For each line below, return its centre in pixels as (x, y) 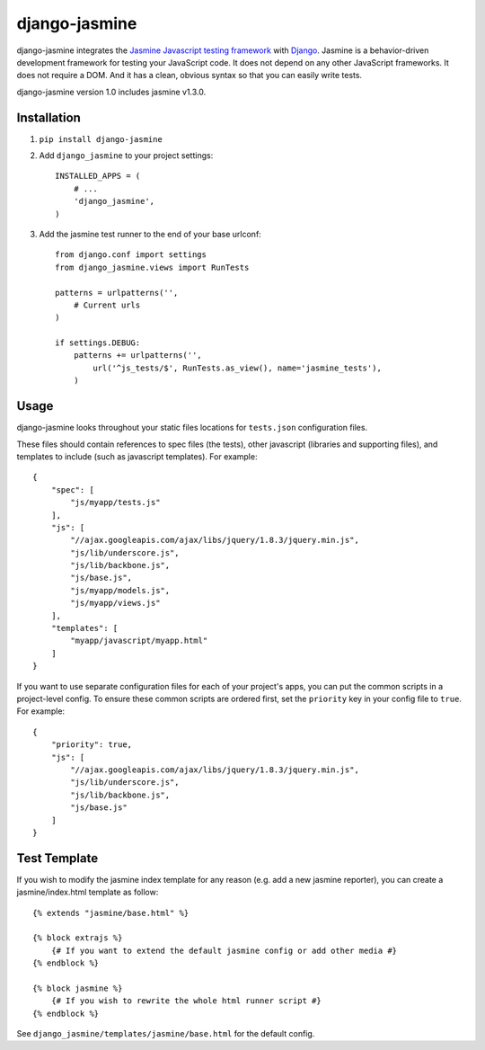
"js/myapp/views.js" (115, 603)
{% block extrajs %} (78, 938)
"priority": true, (92, 745)
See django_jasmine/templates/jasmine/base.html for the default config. (166, 1034)
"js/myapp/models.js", (120, 590)
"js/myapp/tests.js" (115, 503)
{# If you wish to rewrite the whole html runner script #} (186, 1001)
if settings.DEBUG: (98, 343)
